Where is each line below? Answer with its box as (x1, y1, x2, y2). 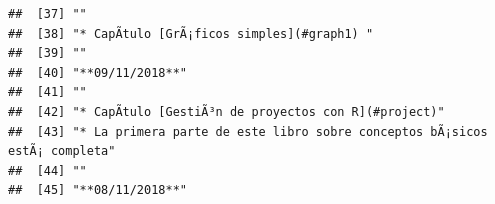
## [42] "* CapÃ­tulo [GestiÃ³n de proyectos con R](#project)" (8, 104, 445, 119)
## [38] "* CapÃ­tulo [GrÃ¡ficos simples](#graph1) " (8, 26, 374, 41)
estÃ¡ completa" (8, 144, 116, 159)
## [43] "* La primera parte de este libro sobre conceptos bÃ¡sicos (8, 124, 488, 139)
